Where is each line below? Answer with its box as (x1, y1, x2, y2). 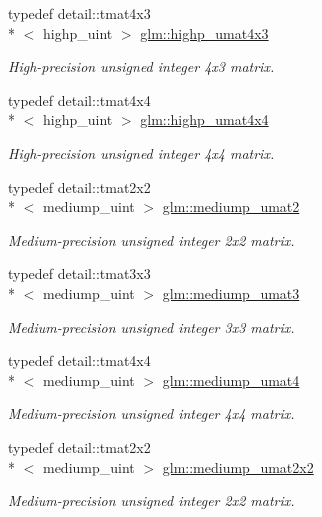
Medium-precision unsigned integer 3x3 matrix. (8, 316, 295, 337)
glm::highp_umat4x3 (140, 22, 269, 43)
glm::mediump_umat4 (162, 369, 300, 390)
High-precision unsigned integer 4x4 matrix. (8, 142, 275, 163)
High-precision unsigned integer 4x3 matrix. (8, 56, 275, 77)
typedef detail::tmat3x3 (8, 263, 151, 284)
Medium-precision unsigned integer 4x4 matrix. (8, 403, 295, 424)
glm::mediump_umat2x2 (162, 456, 314, 477)
